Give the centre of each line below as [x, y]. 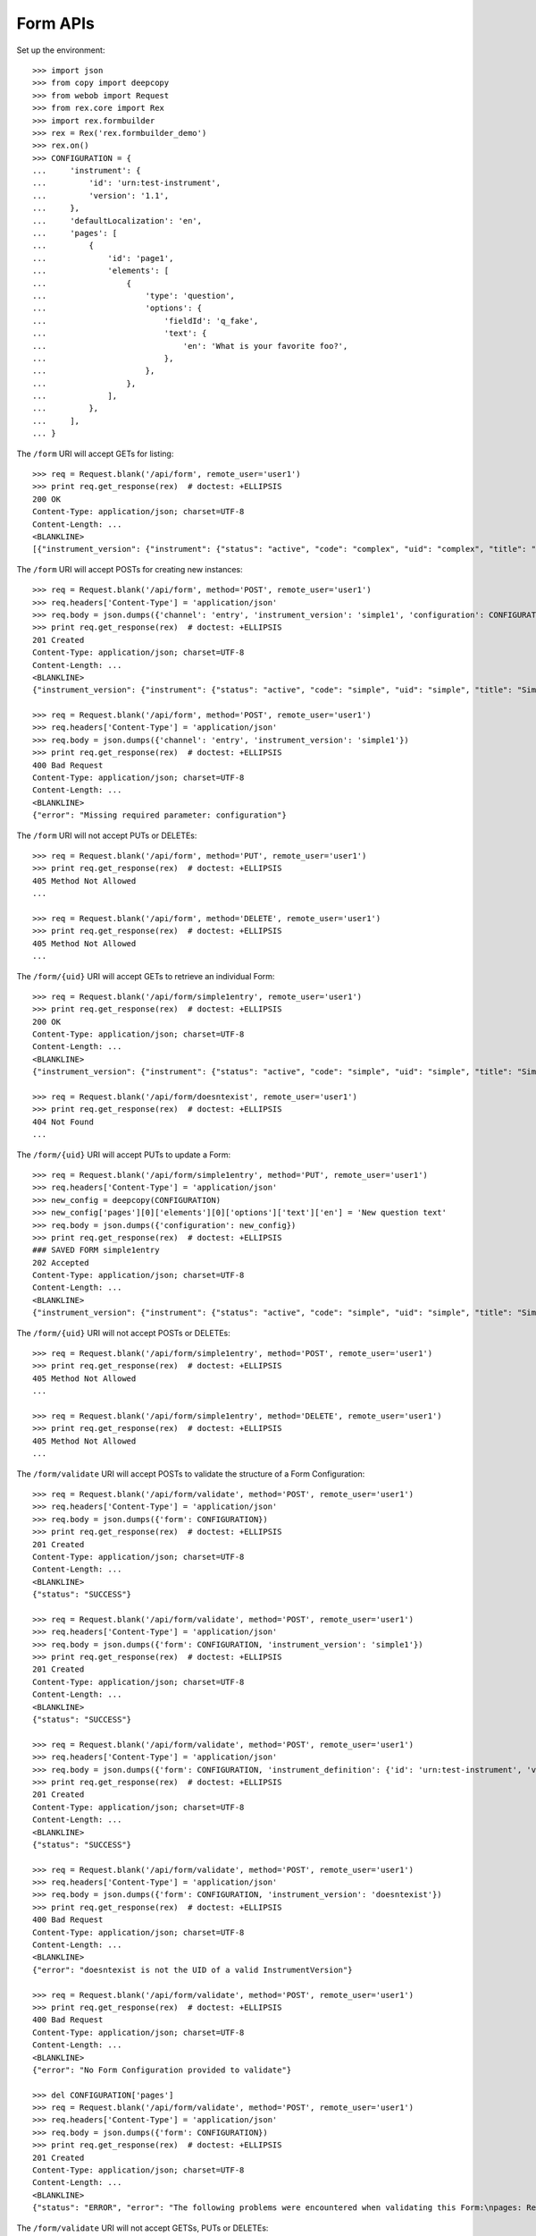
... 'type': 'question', [134, 296]
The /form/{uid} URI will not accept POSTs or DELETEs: [124, 1333]
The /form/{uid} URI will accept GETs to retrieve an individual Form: [146, 976]
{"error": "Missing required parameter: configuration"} [160, 815]
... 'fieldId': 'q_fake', [146, 321]
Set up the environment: [61, 50]
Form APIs [56, 23]
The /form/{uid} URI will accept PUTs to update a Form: [124, 1155]
